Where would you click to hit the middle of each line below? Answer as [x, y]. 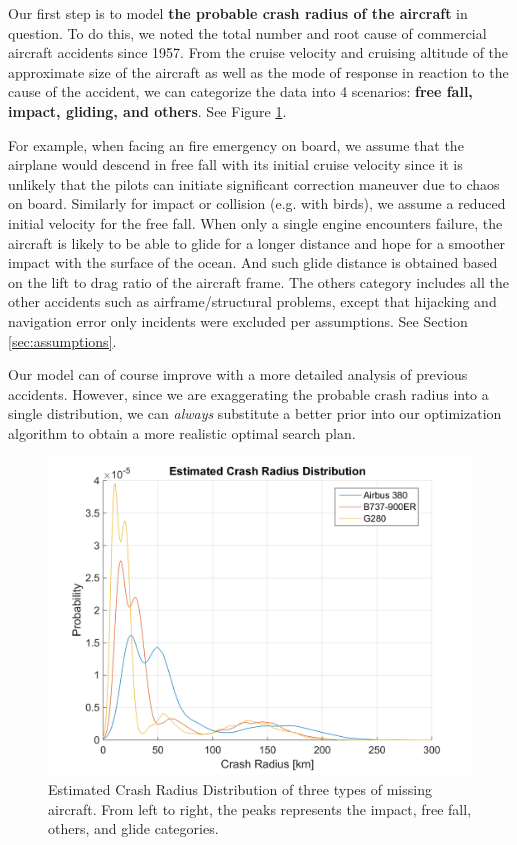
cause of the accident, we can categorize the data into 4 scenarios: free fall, [240, 91]
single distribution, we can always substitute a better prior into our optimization [255, 413]
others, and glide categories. [133, 828]
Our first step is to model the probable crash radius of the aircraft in [238, 13]
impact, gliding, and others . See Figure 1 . [147, 110]
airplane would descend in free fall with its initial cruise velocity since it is [235, 164]
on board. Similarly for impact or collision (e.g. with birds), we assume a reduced [257, 203]
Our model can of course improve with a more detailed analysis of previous [238, 374]
